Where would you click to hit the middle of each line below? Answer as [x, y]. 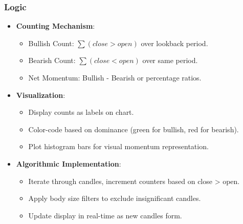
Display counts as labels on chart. [81, 112]
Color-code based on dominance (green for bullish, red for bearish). [134, 129]
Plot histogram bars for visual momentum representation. [118, 146]
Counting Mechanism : [56, 26]
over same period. [170, 60]
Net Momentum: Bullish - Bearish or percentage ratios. [115, 77]
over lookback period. [174, 43]
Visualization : [41, 95]
